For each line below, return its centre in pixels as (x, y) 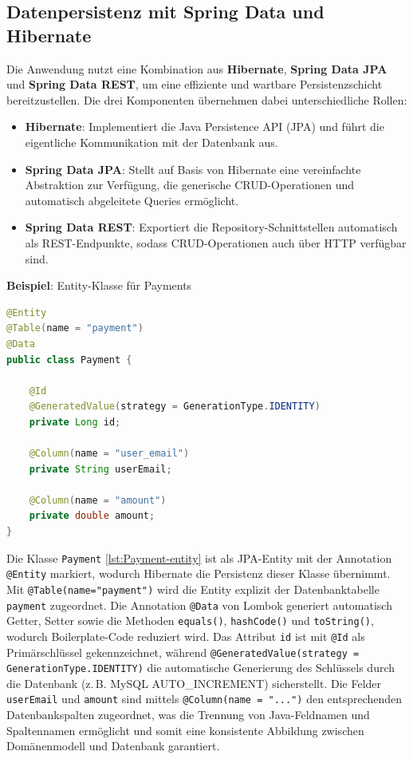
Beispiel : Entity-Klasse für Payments (99, 285)
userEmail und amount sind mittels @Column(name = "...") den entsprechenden (205, 699)
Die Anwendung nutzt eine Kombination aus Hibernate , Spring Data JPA (197, 68)
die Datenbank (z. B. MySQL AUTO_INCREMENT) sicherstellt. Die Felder (194, 683)
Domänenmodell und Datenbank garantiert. (113, 746)
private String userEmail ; (100, 469)
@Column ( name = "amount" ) (98, 500)
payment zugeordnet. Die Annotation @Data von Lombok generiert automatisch (199, 605)
